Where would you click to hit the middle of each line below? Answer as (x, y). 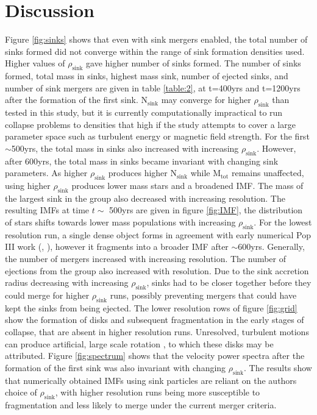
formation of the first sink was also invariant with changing (116, 367)
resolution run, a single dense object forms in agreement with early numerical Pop (158, 234)
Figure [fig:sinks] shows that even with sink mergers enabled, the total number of (156, 39)
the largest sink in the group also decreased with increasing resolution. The (145, 198)
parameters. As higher (46, 173)
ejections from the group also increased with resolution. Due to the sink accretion (157, 270)
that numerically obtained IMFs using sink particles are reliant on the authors (151, 380)
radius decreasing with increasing (67, 282)
